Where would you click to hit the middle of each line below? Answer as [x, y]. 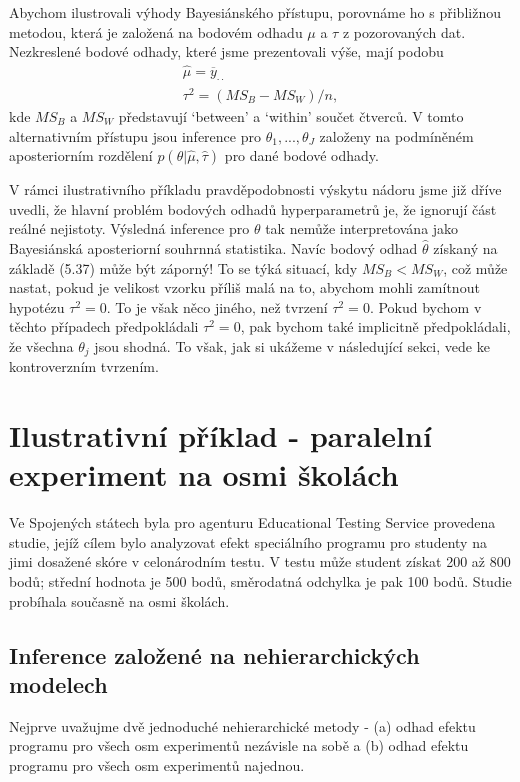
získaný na [465, 247]
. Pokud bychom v [425, 306]
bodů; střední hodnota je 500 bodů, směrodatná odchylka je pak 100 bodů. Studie [260, 581]
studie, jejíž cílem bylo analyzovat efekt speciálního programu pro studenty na [248, 541]
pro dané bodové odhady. [301, 155]
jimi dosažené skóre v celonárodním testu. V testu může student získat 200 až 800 [260, 561]
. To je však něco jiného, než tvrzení [217, 306]
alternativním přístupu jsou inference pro [135, 135]
